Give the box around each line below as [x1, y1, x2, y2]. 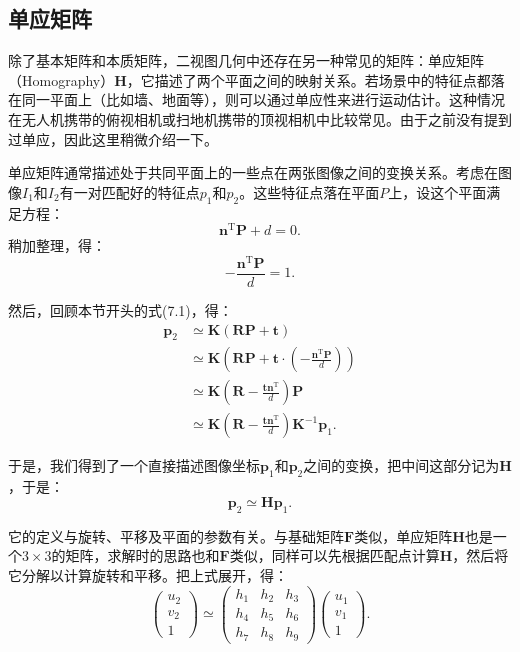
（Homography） [8, 69, 115, 90]
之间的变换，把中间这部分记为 [303, 455, 500, 476]
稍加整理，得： [8, 235, 106, 256]
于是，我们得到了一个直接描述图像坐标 [8, 455, 260, 476]
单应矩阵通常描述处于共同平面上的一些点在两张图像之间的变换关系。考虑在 [8, 162, 498, 183]
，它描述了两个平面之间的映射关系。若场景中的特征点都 [126, 69, 491, 90]
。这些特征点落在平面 [239, 181, 380, 202]
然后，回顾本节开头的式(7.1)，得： [8, 299, 233, 320]
